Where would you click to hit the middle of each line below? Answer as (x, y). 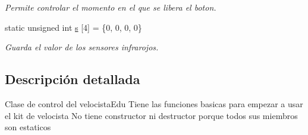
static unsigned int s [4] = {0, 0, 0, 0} (73, 27)
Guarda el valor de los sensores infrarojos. (82, 47)
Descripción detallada (73, 79)
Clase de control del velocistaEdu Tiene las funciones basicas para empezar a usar (154, 103)
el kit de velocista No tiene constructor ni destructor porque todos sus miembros (151, 115)
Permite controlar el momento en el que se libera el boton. (111, 7)
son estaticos (28, 127)
